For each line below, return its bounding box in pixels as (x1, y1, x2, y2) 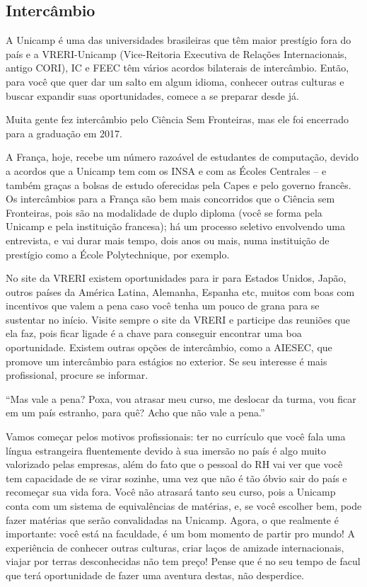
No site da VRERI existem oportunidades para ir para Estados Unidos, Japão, (6, 270, 346, 285)
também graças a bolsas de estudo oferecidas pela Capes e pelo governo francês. (6, 177, 351, 192)
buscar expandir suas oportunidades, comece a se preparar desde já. (6, 88, 299, 103)
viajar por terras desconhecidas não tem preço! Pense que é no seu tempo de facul (6, 554, 361, 569)
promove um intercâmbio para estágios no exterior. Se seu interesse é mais (6, 353, 327, 368)
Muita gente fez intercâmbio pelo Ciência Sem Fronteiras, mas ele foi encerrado (6, 112, 349, 127)
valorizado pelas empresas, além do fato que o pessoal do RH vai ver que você (6, 457, 343, 472)
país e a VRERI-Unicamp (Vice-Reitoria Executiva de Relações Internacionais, (6, 46, 347, 61)
